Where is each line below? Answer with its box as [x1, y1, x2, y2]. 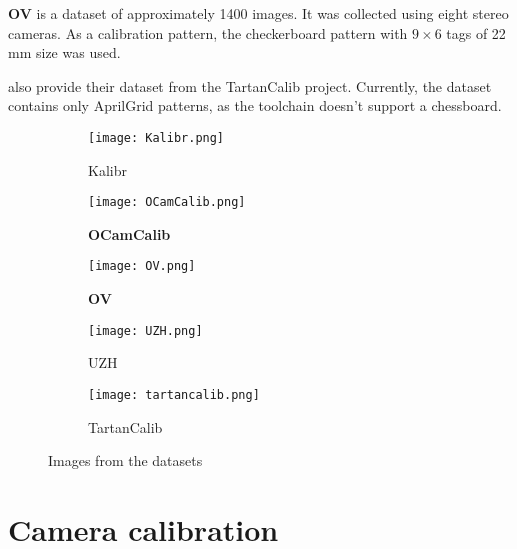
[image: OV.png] [88, 259, 196, 274]
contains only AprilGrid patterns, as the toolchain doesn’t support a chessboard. [8, 95, 502, 116]
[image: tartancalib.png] [88, 387, 260, 402]
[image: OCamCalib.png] [88, 195, 246, 210]
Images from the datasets [48, 450, 203, 471]
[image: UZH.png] [88, 323, 203, 338]
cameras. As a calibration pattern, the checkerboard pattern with [8, 22, 408, 43]
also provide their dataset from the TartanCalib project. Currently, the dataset [8, 75, 492, 96]
